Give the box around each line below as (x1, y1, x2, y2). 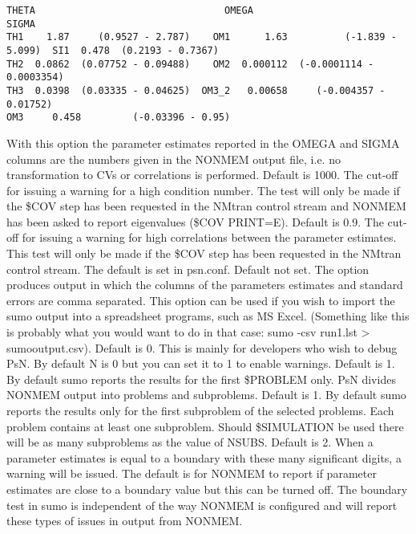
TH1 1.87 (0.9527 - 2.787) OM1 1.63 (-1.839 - (6, 31, 397, 43)
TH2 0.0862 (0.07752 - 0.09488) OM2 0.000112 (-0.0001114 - (6, 58, 374, 70)
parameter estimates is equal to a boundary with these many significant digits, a (6, 449, 402, 466)
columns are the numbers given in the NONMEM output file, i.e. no (6, 150, 341, 167)
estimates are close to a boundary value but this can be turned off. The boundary (6, 480, 408, 497)
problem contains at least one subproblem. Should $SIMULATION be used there (6, 418, 404, 434)
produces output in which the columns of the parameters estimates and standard (6, 276, 403, 293)
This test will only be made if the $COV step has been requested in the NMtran (6, 245, 402, 262)
